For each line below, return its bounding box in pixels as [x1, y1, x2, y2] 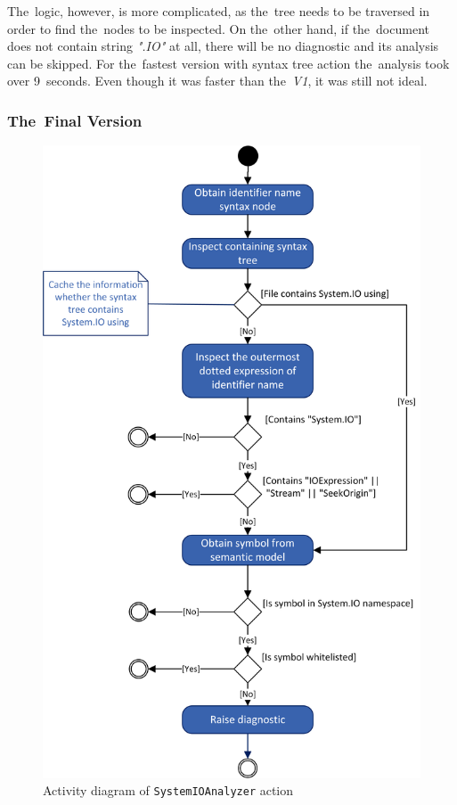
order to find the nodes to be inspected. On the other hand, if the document [7, 19, 429, 37]
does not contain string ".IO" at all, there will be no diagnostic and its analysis [7, 37, 439, 55]
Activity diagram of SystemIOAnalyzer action [43, 781, 294, 800]
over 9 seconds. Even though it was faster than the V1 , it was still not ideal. [7, 71, 428, 90]
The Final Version [7, 109, 143, 131]
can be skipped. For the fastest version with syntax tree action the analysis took [7, 53, 450, 72]
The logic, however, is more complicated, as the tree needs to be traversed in [7, 2, 430, 20]
